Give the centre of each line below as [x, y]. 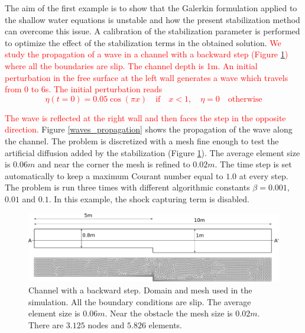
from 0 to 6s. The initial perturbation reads [84, 89]
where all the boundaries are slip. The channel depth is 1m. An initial [131, 65]
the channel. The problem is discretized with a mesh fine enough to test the [142, 140]
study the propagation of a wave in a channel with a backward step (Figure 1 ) [147, 54]
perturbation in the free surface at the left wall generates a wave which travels [147, 77]
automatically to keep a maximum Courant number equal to [114, 175]
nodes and [106, 324]
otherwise [245, 99]
